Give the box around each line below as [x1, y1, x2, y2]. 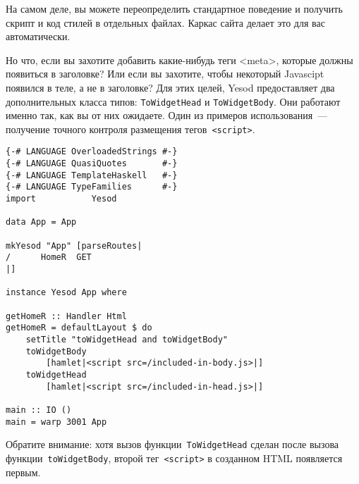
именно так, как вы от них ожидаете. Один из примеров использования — [6, 108, 328, 123]
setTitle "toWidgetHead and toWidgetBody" [25, 334, 228, 345]
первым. [6, 464, 41, 479]
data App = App [6, 217, 77, 228]
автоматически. [6, 29, 71, 44]
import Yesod [6, 194, 117, 204]
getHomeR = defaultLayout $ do [6, 323, 152, 333]
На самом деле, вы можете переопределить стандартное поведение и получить [6, 1, 343, 15]
